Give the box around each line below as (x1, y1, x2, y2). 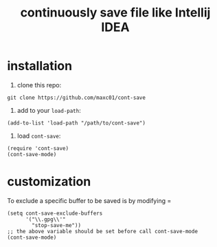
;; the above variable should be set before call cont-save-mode (7, 228, 198, 235)
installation (7, 58, 73, 74)
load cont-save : (16, 131, 61, 140)
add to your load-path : (16, 106, 81, 114)
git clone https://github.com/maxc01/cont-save (7, 94, 146, 101)
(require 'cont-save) (7, 144, 69, 152)
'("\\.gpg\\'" (25, 215, 67, 223)
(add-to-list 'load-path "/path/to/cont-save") (7, 119, 146, 127)
